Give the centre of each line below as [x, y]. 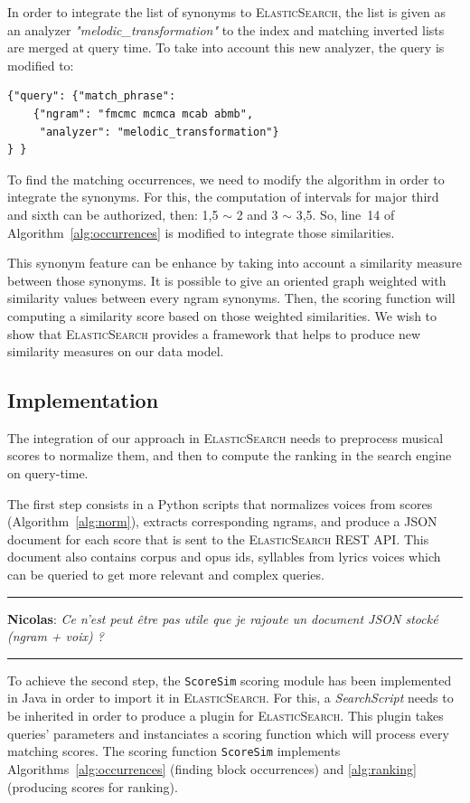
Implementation [83, 400]
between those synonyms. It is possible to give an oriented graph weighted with [227, 280]
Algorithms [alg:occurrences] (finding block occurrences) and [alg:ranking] [212, 768]
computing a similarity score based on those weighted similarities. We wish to [222, 315]
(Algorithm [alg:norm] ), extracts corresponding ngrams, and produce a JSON [222, 521]
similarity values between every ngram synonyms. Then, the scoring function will [231, 298]
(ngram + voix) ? [56, 636]
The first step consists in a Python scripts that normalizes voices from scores [220, 503]
